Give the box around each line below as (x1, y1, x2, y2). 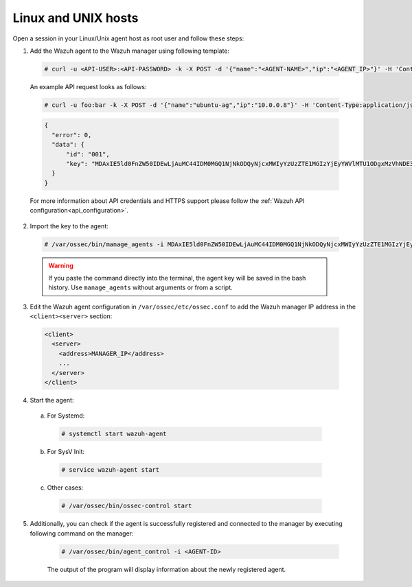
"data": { (51, 141, 85, 149)
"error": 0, (51, 131, 92, 139)
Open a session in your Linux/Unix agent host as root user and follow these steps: (12, 34, 244, 43)
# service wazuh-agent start (61, 466, 160, 474)
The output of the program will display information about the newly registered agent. (47, 565, 286, 573)
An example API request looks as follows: (30, 82, 147, 91)
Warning (48, 261, 73, 269)
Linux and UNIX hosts (12, 10, 139, 25)
